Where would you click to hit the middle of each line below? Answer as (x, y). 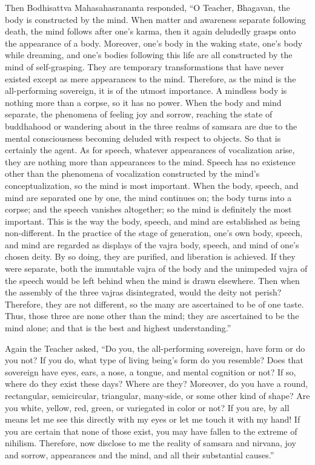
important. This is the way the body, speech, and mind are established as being (153, 221)
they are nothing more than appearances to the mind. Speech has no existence (150, 161)
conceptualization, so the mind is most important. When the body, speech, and (152, 185)
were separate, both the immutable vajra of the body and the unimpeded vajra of (156, 269)
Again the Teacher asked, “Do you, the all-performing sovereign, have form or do (155, 348)
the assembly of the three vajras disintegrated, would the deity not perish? (143, 292)
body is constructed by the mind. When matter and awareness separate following (155, 19)
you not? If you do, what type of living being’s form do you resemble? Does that (154, 360)
